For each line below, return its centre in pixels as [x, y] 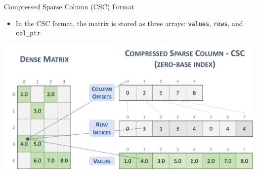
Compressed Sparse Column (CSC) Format [69, 6]
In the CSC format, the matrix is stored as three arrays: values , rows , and [129, 23]
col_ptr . [29, 33]
